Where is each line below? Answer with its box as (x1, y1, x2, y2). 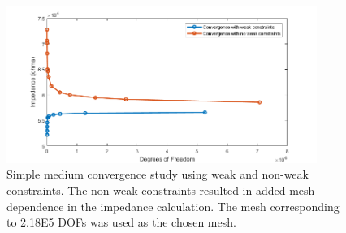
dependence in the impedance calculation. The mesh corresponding (6, 197, 340, 214)
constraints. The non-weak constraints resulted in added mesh (6, 182, 315, 199)
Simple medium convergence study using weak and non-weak (6, 166, 309, 183)
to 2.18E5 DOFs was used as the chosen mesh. (6, 214, 236, 231)
